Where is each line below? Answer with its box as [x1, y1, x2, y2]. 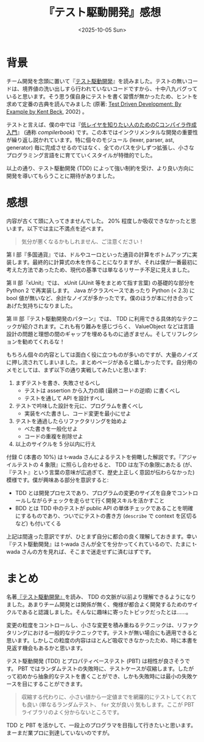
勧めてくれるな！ [22, 337, 65, 345]
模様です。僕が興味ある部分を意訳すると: [6, 476, 109, 483]
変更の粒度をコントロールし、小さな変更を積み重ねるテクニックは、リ [6, 621, 183, 628]
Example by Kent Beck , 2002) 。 [6, 108, 88, 115]
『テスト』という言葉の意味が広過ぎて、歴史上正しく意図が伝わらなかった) [6, 468, 195, 476]
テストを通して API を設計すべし [24, 394, 105, 402]
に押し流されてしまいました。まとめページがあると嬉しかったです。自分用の [6, 358, 198, 365]
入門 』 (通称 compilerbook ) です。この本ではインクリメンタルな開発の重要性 [6, 128, 199, 136]
